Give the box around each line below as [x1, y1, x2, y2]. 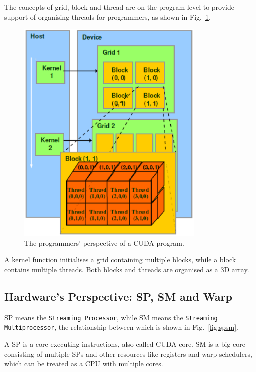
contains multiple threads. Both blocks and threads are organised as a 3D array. [4, 264, 249, 274]
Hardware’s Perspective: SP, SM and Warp [4, 288, 232, 304]
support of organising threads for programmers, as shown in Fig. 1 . [4, 11, 211, 22]
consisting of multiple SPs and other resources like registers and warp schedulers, [4, 348, 252, 359]
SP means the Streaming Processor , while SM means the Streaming [4, 312, 218, 322]
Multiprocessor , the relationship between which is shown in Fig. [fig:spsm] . [4, 322, 239, 332]
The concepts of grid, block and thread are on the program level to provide [4, 2, 234, 12]
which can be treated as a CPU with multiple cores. [4, 358, 163, 369]
